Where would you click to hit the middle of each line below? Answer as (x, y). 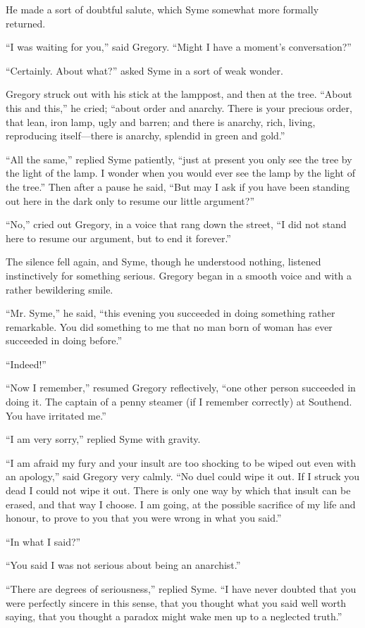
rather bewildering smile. (60, 289)
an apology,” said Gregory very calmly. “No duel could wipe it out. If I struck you (183, 476)
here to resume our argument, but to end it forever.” (118, 238)
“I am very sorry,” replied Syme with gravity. (103, 439)
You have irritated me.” (56, 415)
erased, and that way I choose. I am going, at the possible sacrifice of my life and (181, 504)
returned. (26, 23)
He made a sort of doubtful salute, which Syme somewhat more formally (162, 9)
